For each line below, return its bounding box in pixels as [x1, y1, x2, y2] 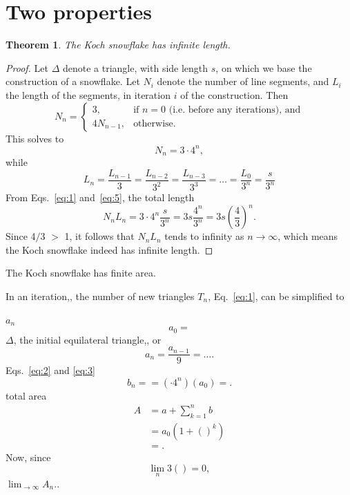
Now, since [6, 449, 51, 464]
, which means [278, 229, 338, 243]
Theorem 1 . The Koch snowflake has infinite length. [6, 37, 231, 52]
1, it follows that [64, 229, 135, 243]
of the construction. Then [180, 87, 289, 102]
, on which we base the [215, 60, 312, 75]
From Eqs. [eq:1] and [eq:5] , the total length [6, 190, 195, 205]
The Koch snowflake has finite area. [6, 265, 156, 280]
